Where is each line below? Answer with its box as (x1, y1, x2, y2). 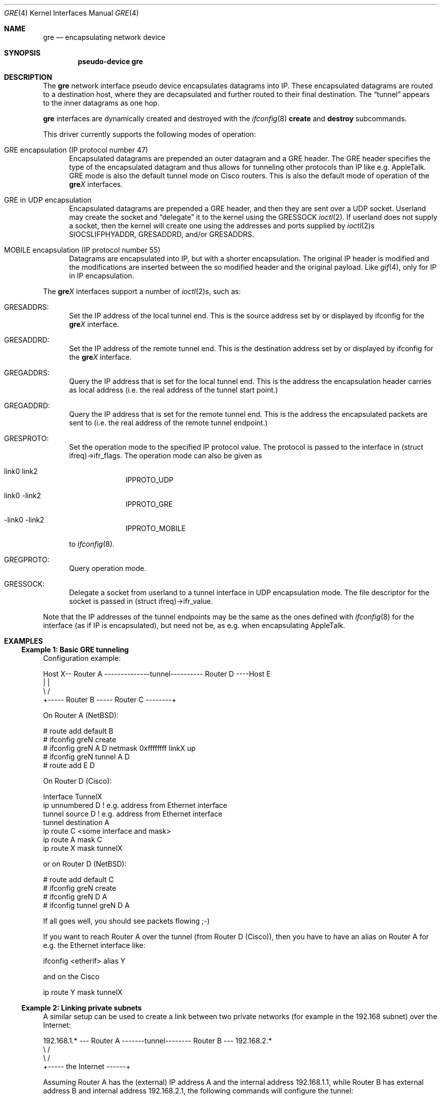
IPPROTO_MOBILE (125, 524, 186, 533)
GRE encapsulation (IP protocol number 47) (4, 146, 148, 154)
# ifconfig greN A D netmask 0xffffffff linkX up (43, 744, 196, 752)
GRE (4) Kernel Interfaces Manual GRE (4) (4, 9, 139, 17)
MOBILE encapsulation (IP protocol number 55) (4, 246, 160, 254)
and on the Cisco (43, 972, 99, 981)
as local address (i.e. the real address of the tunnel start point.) (69, 386, 278, 394)
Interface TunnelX (43, 792, 102, 801)
